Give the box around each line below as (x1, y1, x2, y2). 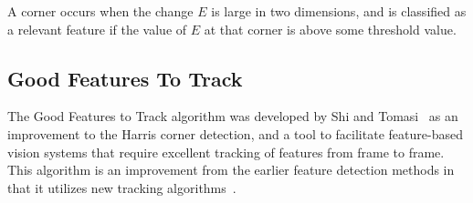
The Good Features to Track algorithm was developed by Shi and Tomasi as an (7, 107, 458, 126)
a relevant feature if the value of (7, 19, 187, 38)
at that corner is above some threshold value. (204, 19, 457, 38)
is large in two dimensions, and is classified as (211, 2, 467, 20)
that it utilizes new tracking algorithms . (7, 178, 236, 197)
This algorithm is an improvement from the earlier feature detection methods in (7, 160, 455, 179)
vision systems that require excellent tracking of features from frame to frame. (7, 142, 445, 161)
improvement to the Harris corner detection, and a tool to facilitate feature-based (7, 124, 463, 143)
